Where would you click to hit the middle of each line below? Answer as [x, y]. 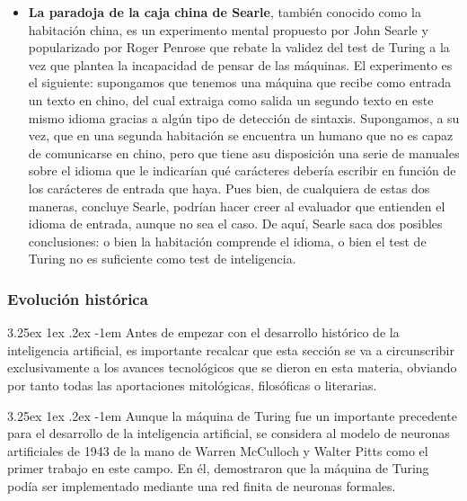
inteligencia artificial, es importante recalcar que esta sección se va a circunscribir [231, 349]
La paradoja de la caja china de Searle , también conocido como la [225, 12]
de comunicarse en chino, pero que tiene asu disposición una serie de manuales [244, 152]
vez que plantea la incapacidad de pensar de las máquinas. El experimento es [240, 64]
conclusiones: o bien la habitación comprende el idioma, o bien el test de [227, 241]
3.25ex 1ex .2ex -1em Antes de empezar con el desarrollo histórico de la [203, 332]
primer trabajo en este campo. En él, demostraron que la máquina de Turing [218, 468]
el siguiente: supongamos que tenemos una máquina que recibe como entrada [240, 82]
